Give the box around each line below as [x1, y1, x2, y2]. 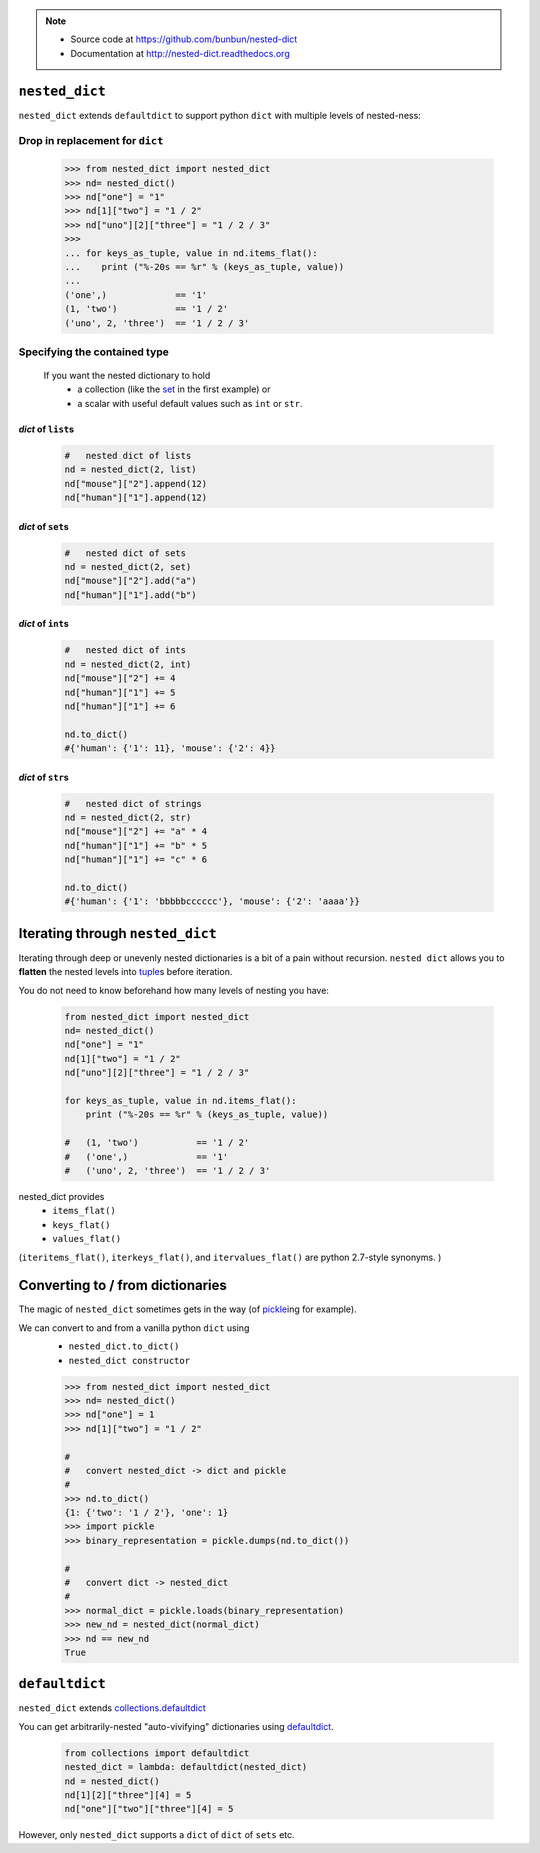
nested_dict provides [18, 1190, 105, 1202]
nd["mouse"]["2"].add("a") [64, 575, 197, 587]
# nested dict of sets [64, 547, 187, 559]
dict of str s [18, 771, 69, 783]
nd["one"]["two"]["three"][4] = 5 [64, 1803, 234, 1815]
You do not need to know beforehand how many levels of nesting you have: [18, 984, 330, 996]
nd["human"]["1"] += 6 [64, 700, 176, 712]
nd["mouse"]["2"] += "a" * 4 [64, 826, 208, 837]
